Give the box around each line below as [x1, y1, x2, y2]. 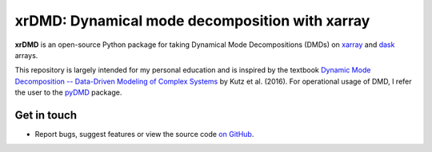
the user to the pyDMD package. [14, 88, 122, 97]
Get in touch [14, 108, 78, 122]
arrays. [14, 50, 38, 60]
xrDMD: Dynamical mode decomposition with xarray [14, 12, 370, 29]
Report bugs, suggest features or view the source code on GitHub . [34, 130, 254, 139]
